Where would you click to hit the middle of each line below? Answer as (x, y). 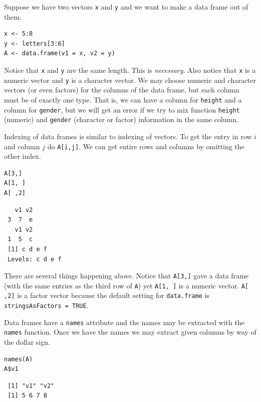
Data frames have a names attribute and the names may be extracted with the (124, 322)
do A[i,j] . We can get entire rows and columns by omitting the (146, 146)
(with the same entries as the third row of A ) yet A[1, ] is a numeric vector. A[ (126, 285)
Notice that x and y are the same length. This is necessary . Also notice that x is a (130, 70)
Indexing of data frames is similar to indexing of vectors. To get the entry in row (128, 136)
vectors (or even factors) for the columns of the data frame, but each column (122, 90)
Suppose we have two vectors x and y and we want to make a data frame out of (126, 7)
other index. (23, 156)
